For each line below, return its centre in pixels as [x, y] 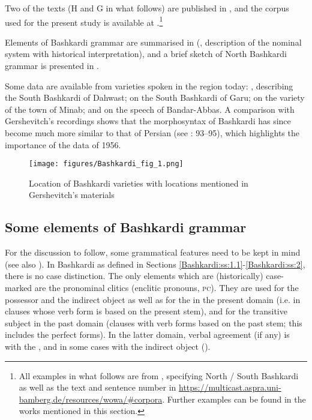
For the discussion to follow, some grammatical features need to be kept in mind [153, 252]
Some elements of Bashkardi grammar [126, 227]
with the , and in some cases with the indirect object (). [108, 346]
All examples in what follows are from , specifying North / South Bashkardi [159, 375]
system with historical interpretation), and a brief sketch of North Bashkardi [146, 54]
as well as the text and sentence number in [97, 387]
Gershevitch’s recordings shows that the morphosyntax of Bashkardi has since [148, 121]
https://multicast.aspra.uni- [230, 387]
